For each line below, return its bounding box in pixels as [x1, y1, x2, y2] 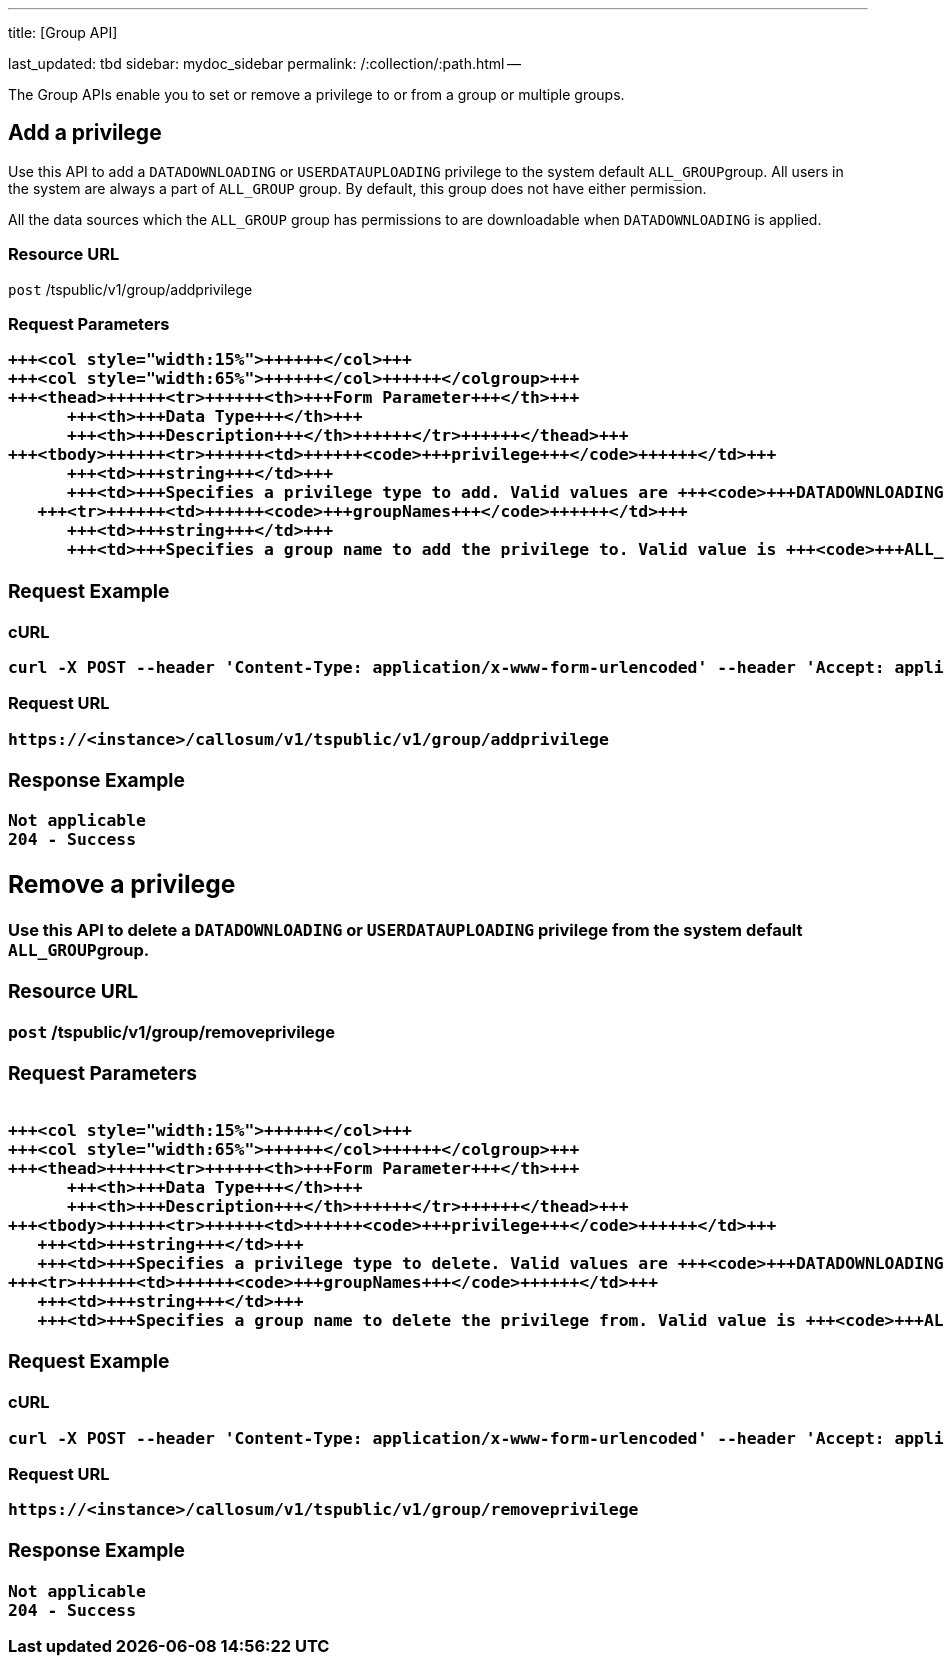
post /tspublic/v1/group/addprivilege [8, 280, 253, 298]
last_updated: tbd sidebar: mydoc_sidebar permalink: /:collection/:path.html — [8, 55, 522, 72]
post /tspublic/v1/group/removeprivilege [8, 1022, 335, 1043]
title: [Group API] [8, 24, 118, 41]
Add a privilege [8, 120, 162, 146]
